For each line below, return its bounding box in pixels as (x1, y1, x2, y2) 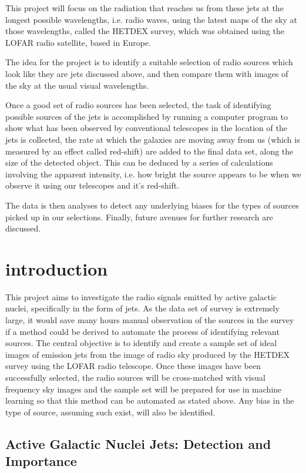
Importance (5, 452, 77, 470)
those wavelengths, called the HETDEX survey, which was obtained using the (5, 25, 285, 37)
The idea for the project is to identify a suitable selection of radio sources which (5, 56, 293, 68)
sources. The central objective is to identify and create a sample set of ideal (5, 337, 277, 349)
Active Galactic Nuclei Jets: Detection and (5, 434, 271, 452)
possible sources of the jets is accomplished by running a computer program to (5, 110, 288, 122)
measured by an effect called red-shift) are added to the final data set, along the (5, 145, 294, 157)
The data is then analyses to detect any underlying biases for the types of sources (5, 199, 299, 211)
